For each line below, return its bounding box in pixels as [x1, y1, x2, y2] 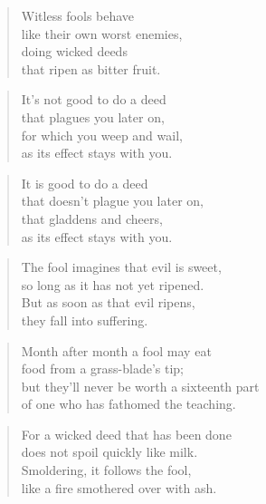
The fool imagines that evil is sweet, [21, 257, 222, 276]
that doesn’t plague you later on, [21, 191, 204, 210]
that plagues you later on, [21, 107, 165, 126]
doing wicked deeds [21, 42, 128, 61]
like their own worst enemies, [21, 24, 183, 43]
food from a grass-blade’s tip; [21, 359, 185, 378]
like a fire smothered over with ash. [21, 478, 217, 497]
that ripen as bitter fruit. [21, 59, 161, 78]
